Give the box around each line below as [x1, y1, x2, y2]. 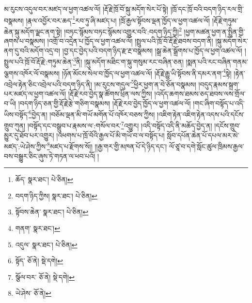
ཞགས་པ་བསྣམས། [4, 36, 45, 46]
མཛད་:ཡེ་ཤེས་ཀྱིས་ [4, 141, 47, 151]
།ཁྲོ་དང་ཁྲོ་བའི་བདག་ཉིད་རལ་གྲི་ [170, 4, 244, 14]
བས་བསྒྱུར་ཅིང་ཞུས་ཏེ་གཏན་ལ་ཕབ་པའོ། [4, 151, 95, 161]
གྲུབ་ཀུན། [4, 121, 26, 131]
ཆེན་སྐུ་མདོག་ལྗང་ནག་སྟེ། [4, 26, 62, 36]
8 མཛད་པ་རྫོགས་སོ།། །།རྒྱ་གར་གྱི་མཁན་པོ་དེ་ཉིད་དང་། [47, 140, 167, 151]
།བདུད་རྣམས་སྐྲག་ [198, 79, 239, 89]
